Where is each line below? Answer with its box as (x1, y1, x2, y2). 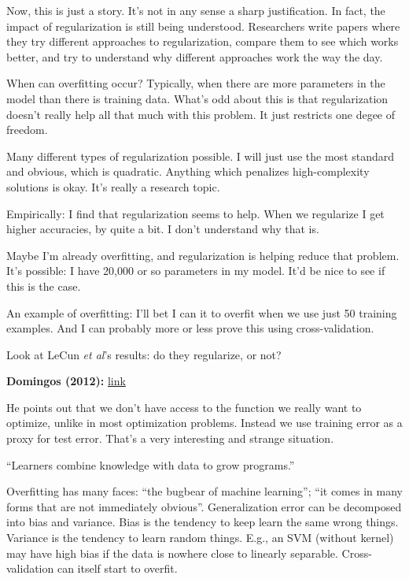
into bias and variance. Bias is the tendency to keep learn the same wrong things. (6, 514, 399, 530)
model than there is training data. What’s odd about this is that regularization (6, 90, 389, 106)
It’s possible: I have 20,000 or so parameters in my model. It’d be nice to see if (6, 262, 385, 279)
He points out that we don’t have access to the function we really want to (6, 399, 362, 415)
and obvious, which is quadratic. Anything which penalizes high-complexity (6, 163, 370, 180)
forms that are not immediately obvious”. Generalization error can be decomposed (6, 498, 402, 514)
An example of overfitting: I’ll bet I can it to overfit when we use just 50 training (6, 304, 397, 321)
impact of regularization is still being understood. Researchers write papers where (6, 17, 400, 34)
